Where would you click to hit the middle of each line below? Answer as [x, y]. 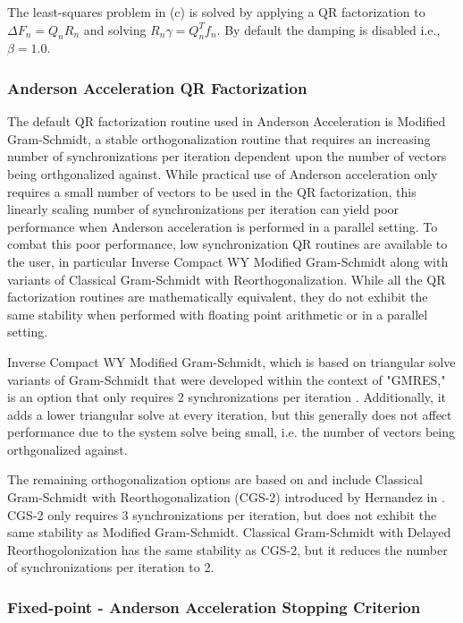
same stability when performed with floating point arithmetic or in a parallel [218, 314]
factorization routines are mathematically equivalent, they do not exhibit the [218, 297]
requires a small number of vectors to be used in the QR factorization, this [212, 191]
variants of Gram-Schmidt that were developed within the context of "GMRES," [227, 379]
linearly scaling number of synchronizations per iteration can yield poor [203, 209]
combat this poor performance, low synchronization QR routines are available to [227, 244]
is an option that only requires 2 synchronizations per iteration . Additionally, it [227, 397]
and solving [115, 29]
